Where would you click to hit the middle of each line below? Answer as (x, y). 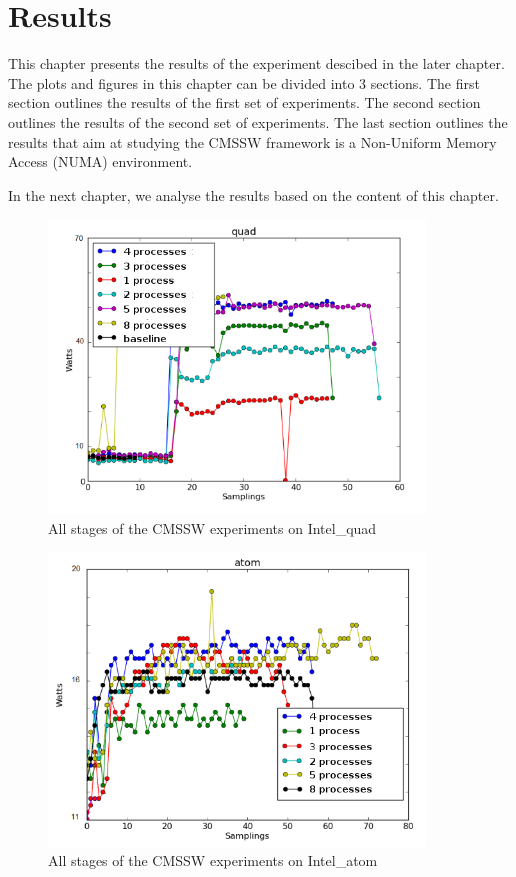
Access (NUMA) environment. (100, 161)
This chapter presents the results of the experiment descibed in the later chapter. (256, 63)
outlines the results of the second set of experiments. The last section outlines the (258, 121)
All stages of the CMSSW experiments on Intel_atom (213, 860)
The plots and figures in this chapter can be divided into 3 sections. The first (244, 82)
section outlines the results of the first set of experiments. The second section (244, 102)
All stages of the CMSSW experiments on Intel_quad (212, 527)
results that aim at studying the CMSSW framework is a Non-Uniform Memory (252, 141)
